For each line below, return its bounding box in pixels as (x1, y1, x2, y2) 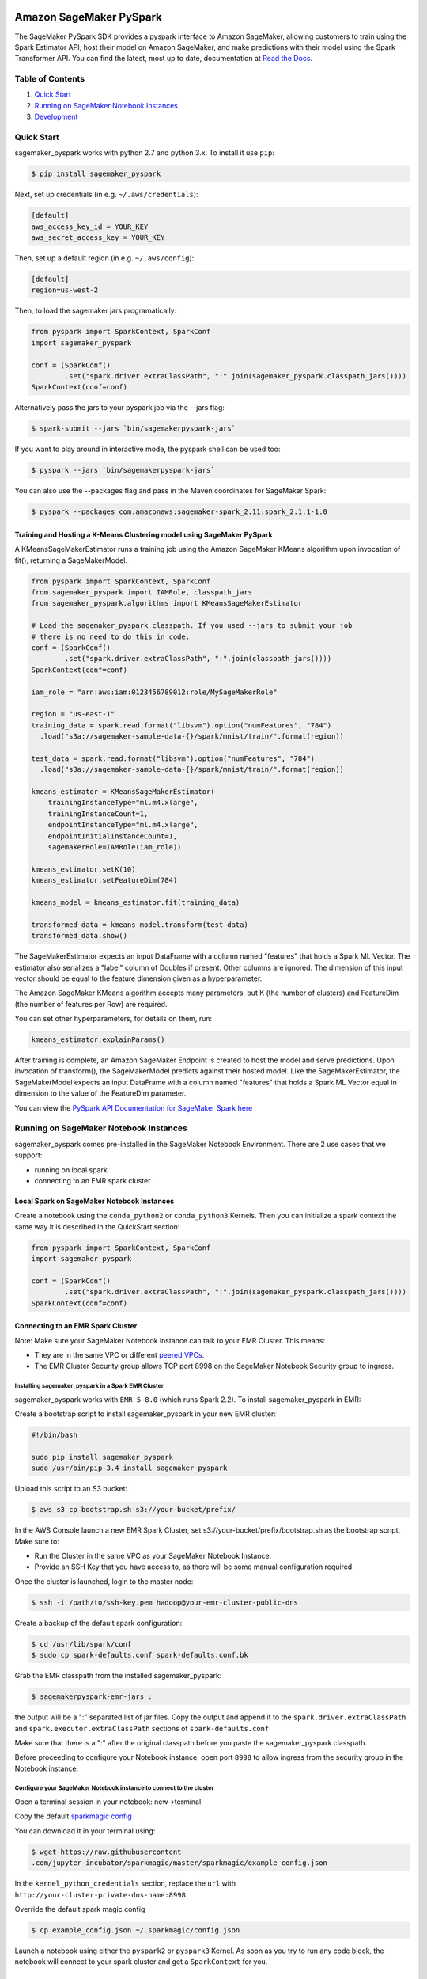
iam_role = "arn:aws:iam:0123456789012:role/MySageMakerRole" (31, 687, 278, 697)
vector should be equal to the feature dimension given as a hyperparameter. (14, 974, 263, 983)
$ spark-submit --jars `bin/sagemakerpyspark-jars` (31, 424, 236, 433)
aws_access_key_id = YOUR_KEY (31, 222, 149, 231)
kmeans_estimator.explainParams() (31, 1035, 165, 1044)
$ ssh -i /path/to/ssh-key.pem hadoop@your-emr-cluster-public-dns (31, 1597, 299, 1607)
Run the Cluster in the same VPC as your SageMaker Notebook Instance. (34, 1552, 272, 1561)
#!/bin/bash (31, 1430, 78, 1440)
